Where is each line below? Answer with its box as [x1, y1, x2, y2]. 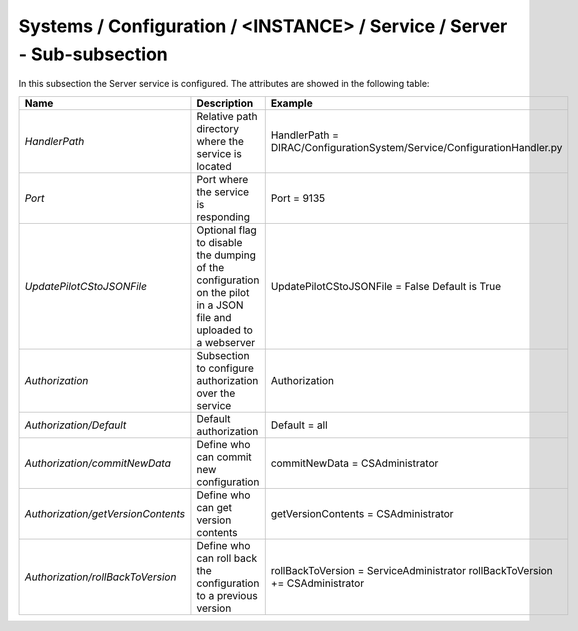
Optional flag [196, 223, 257, 237]
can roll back [196, 551, 258, 565]
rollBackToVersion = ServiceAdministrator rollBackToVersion [270, 563, 554, 577]
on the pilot [196, 285, 250, 299]
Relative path [196, 109, 258, 123]
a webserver [196, 335, 255, 349]
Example [270, 96, 314, 110]
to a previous [196, 588, 259, 602]
